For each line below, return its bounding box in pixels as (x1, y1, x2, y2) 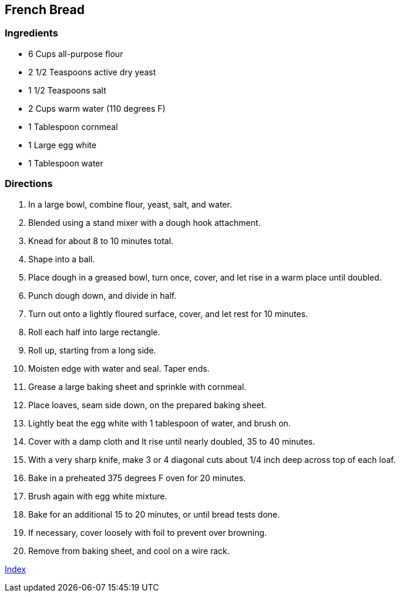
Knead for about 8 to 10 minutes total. (28, 235, 174, 246)
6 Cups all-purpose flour (28, 48, 123, 59)
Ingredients (5, 27, 58, 39)
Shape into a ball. (28, 254, 95, 264)
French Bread (5, 2, 85, 17)
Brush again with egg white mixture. (28, 491, 167, 501)
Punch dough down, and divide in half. (28, 290, 177, 301)
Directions (5, 178, 53, 190)
